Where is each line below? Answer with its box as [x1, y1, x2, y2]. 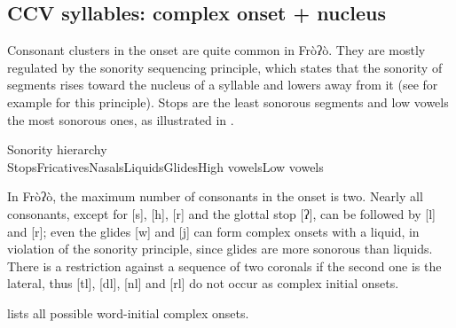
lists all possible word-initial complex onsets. [7, 303, 249, 322]
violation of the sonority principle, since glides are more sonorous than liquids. [7, 239, 433, 258]
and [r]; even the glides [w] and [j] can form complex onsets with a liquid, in [7, 222, 420, 240]
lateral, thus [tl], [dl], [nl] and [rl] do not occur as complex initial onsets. [7, 274, 399, 293]
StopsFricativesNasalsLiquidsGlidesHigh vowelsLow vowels [7, 157, 324, 176]
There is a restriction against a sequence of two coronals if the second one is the [7, 256, 442, 275]
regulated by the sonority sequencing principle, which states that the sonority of [7, 58, 443, 76]
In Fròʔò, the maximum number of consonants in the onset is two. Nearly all [7, 187, 423, 206]
